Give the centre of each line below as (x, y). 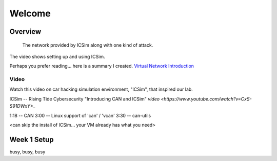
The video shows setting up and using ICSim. (57, 56)
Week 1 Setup (32, 139)
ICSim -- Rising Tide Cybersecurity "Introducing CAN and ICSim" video (85, 99)
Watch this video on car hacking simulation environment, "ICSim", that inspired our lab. (101, 89)
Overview (25, 32)
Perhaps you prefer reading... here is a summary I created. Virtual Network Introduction (102, 66)
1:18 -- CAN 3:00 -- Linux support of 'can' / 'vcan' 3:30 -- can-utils (80, 115)
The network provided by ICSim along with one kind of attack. (88, 45)
